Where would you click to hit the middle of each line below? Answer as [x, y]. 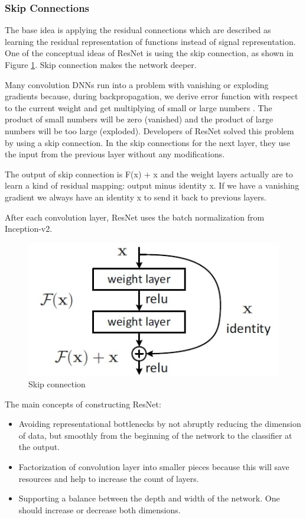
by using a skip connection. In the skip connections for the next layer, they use [148, 142]
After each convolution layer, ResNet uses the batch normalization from [135, 217]
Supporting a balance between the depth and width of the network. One [149, 498]
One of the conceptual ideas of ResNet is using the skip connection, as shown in [149, 53]
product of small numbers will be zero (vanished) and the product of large [139, 119]
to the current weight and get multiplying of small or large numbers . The [139, 107]
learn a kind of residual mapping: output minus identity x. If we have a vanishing [152, 185]
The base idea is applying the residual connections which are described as [138, 30]
